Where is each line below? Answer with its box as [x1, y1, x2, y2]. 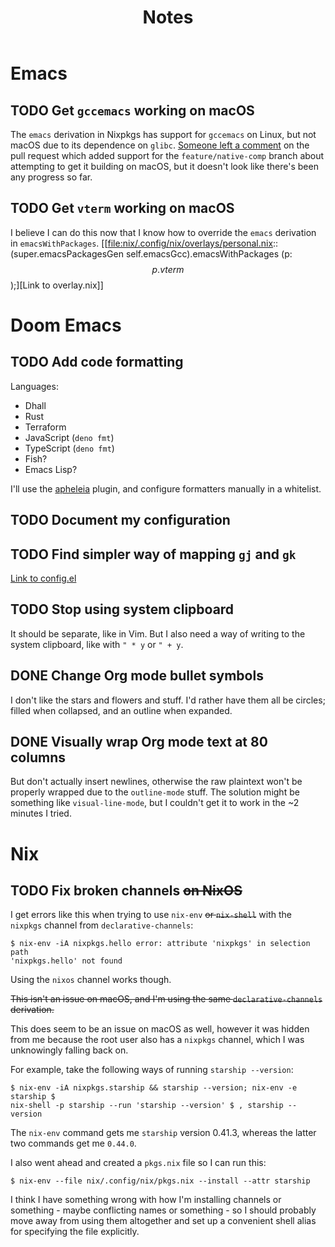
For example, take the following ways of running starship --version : [10, 1064, 294, 1076]
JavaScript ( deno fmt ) [24, 431, 115, 443]
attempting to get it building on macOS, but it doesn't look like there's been [10, 161, 319, 172]
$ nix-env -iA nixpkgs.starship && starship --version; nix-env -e [10, 1083, 298, 1093]
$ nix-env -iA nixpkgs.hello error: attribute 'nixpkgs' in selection [10, 939, 311, 949]
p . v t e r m [151, 263, 185, 275]
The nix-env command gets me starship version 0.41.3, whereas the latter [10, 1127, 317, 1139]
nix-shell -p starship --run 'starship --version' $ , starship [10, 1101, 284, 1111]
